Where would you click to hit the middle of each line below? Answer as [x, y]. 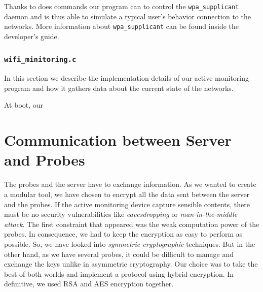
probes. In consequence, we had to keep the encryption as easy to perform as [123, 234]
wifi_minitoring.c [40, 60]
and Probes [45, 160]
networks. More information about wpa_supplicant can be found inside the [121, 26]
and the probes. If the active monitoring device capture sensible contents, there [127, 204]
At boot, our [24, 105]
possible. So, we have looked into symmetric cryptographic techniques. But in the [130, 244]
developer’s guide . [32, 36]
